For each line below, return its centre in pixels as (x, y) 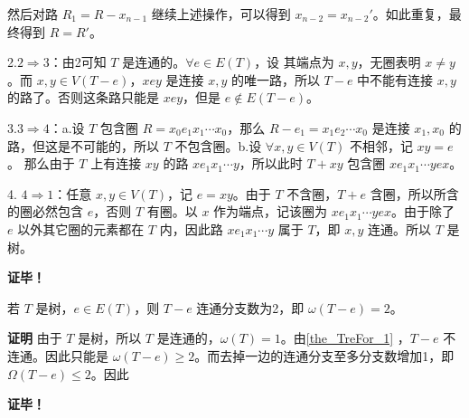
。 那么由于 (41, 163)
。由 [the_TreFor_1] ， (345, 338)
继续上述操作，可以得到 (221, 14)
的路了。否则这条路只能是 (83, 97)
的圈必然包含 (45, 211)
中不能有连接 (395, 79)
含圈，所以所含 (414, 193)
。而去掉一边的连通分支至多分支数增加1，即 (324, 355)
